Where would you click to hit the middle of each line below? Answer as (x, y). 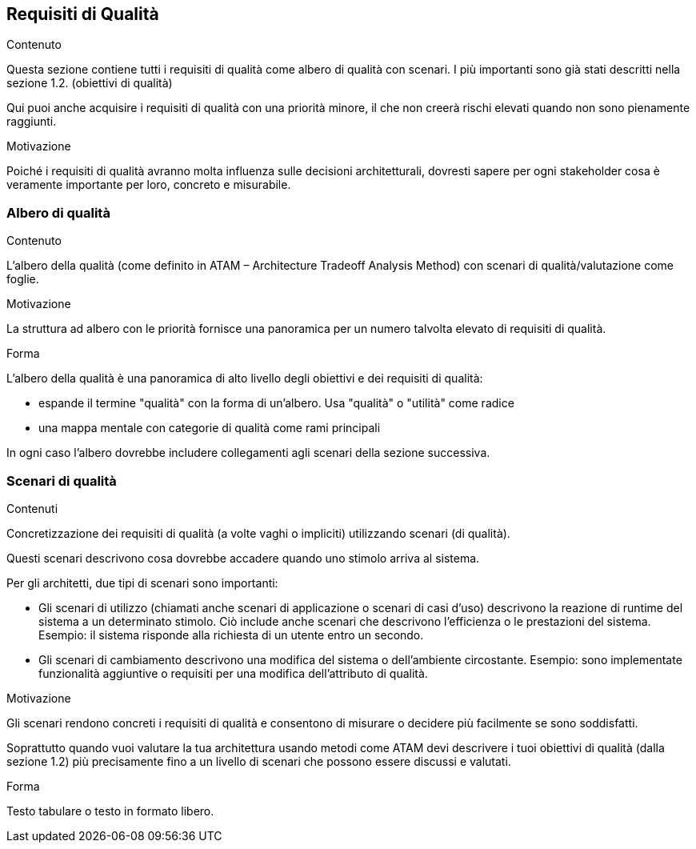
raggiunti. (32, 122)
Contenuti (32, 508)
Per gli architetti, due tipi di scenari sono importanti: (142, 583)
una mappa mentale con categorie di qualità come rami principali (210, 428)
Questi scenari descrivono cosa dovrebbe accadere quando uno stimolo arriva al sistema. (243, 558)
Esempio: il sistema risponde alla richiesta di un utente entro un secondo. (231, 635)
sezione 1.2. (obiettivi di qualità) (90, 83)
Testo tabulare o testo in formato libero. (110, 811)
